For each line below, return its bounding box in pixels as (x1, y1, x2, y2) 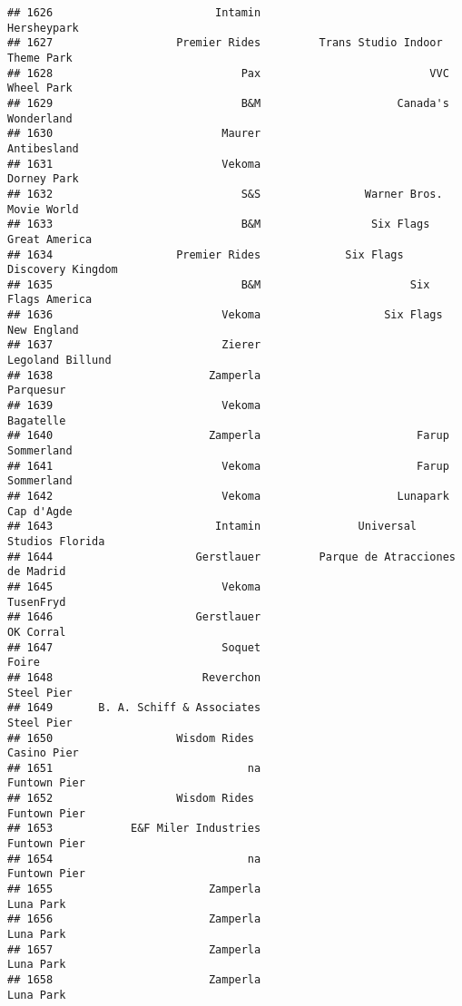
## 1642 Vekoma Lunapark (7, 490, 449, 503)
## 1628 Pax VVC (7, 66, 449, 80)
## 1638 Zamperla (7, 368, 261, 382)
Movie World (7, 202, 79, 216)
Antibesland (7, 142, 79, 155)
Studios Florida (7, 534, 105, 548)
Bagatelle (7, 414, 66, 427)
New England (7, 323, 79, 337)
